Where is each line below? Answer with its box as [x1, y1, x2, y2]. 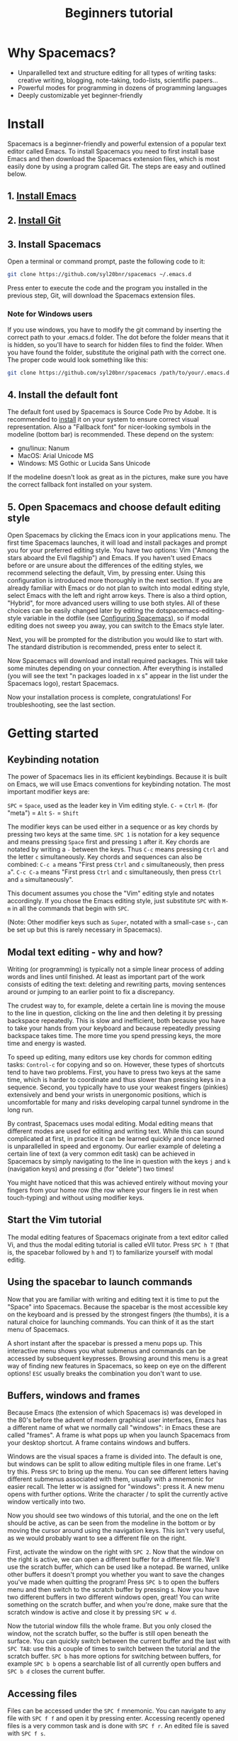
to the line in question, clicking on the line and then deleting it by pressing [7, 1008, 222, 1017]
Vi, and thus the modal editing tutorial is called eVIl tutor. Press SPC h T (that [7, 1240, 229, 1249]
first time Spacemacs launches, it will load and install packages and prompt [7, 538, 227, 547]
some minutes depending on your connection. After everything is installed [7, 664, 223, 672]
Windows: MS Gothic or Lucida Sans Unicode [17, 459, 151, 468]
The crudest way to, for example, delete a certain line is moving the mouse [7, 1001, 225, 1010]
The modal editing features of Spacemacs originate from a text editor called [7, 1233, 229, 1241]
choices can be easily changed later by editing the [7, 606, 154, 615]
